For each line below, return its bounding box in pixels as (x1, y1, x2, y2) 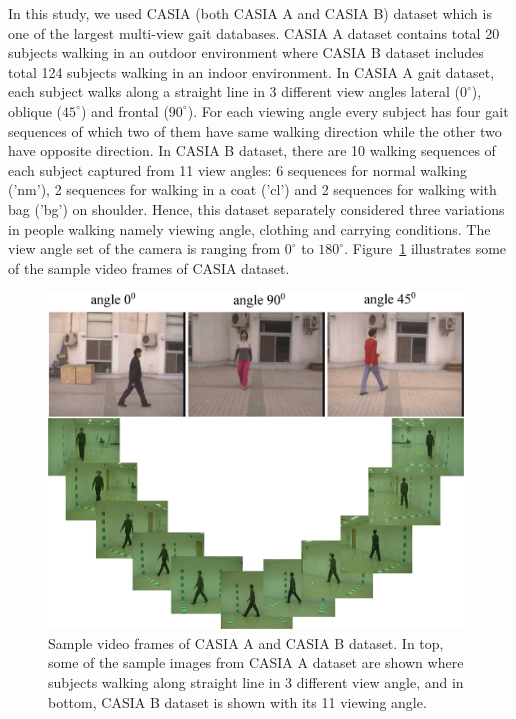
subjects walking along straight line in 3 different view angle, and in (48, 672, 464, 693)
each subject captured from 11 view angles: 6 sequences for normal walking (8, 159, 467, 180)
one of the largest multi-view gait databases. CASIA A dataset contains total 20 (8, 22, 500, 43)
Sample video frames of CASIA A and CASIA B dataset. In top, (48, 632, 444, 653)
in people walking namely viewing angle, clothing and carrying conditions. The (8, 218, 491, 239)
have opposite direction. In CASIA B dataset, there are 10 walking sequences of (8, 140, 496, 161)
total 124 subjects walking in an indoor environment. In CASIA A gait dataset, (8, 61, 495, 82)
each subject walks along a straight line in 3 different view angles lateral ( (8, 81, 460, 102)
